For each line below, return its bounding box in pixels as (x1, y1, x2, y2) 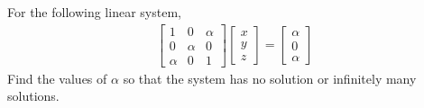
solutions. (7, 86, 60, 105)
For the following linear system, (7, 3, 181, 21)
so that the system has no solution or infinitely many (123, 68, 417, 87)
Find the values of (7, 68, 107, 87)
